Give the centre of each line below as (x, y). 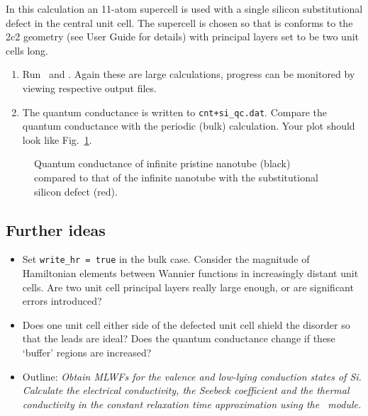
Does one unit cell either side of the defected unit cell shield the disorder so (186, 324)
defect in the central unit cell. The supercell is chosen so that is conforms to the (179, 22)
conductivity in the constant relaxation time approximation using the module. (192, 404)
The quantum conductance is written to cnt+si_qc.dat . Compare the (175, 112)
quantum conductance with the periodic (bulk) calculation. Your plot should (189, 126)
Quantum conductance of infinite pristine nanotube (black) (162, 163)
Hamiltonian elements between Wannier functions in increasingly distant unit (190, 273)
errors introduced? (62, 301)
